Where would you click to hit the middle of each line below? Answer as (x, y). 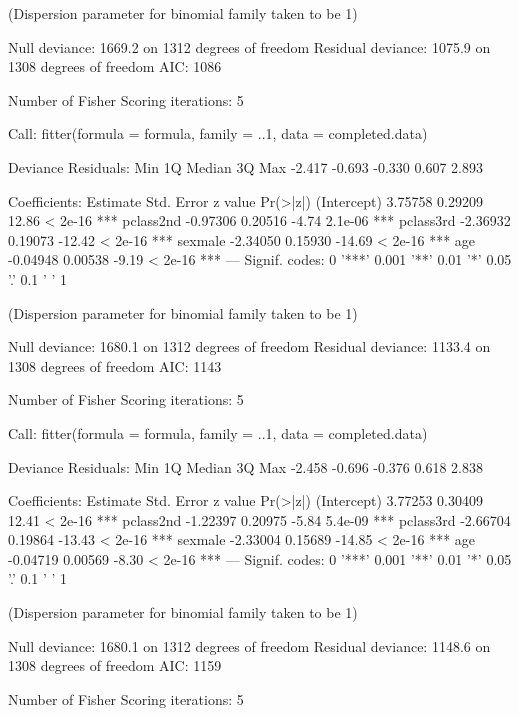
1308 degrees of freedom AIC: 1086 (115, 66)
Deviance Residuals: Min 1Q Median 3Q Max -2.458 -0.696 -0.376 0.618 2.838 (245, 466)
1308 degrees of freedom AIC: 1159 (115, 665)
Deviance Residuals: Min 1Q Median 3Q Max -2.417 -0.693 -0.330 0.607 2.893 (245, 166)
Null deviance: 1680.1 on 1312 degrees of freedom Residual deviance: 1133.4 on (249, 346)
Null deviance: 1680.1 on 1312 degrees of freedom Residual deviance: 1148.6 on (249, 645)
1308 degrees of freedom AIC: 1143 (115, 365)
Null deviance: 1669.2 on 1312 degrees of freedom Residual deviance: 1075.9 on (249, 46)
